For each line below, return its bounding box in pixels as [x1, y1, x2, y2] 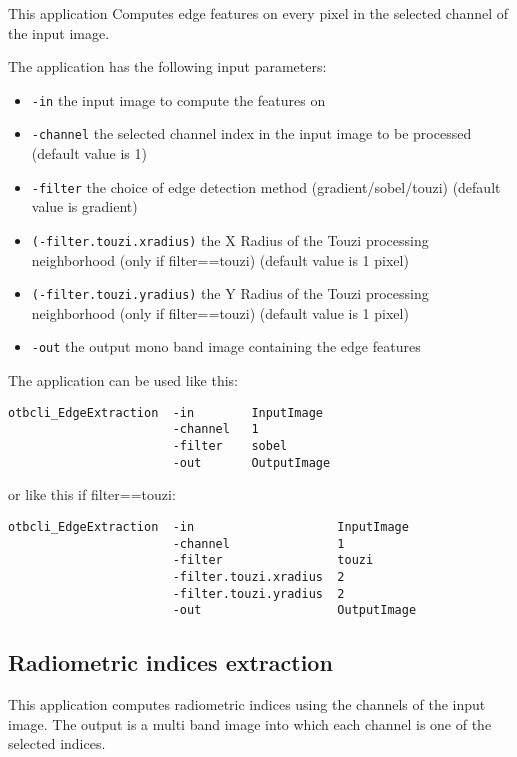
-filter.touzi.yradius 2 [172, 586, 345, 601]
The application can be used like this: [8, 370, 238, 391]
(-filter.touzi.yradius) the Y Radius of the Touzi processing [31, 283, 429, 304]
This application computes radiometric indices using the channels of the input [8, 694, 486, 715]
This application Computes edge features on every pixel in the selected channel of [8, 3, 509, 23]
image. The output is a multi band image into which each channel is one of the [8, 713, 492, 734]
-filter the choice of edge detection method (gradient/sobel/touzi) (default [31, 176, 501, 197]
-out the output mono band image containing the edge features [31, 336, 421, 357]
